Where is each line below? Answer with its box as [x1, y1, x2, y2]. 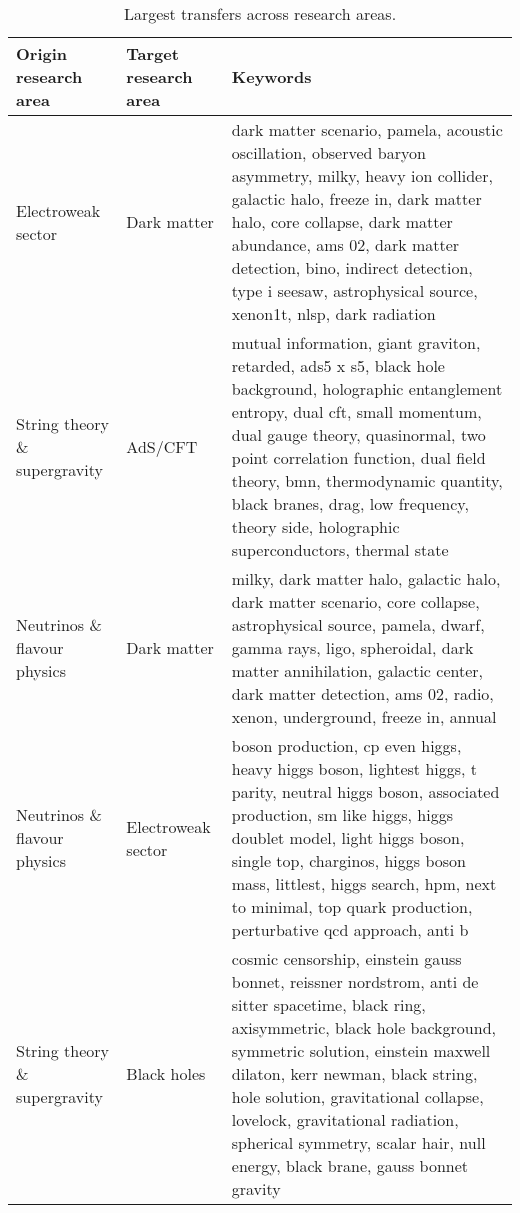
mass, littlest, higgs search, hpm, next [231, 872, 497, 895]
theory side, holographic [231, 515, 400, 538]
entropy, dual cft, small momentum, [231, 400, 482, 423]
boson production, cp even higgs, [231, 734, 462, 757]
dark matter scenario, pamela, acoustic [231, 118, 503, 141]
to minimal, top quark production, [231, 895, 473, 918]
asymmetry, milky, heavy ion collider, [231, 164, 493, 187]
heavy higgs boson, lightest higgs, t [231, 757, 478, 780]
